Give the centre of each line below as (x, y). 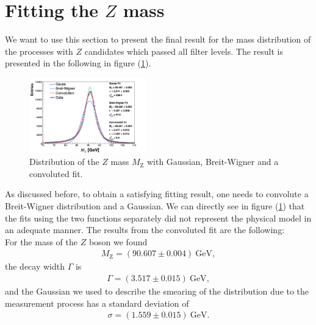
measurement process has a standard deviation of (97, 303)
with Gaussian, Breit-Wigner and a (213, 162)
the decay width (35, 266)
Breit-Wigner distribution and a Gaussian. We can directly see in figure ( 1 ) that (155, 206)
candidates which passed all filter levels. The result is (184, 51)
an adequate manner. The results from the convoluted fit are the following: (145, 230)
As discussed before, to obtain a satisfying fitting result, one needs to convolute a (157, 194)
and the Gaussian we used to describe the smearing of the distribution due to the (157, 291)
